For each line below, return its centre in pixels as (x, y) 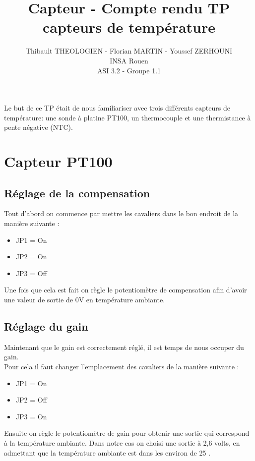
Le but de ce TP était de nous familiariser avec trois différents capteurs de (117, 108)
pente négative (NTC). (38, 127)
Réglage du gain (46, 326)
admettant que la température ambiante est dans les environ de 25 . (107, 452)
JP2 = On (31, 257)
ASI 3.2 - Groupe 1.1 (129, 70)
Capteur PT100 (58, 161)
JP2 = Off (31, 400)
